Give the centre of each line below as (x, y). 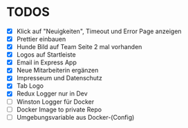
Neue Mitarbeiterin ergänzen (57, 71)
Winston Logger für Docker (55, 102)
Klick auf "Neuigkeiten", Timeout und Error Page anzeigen (99, 31)
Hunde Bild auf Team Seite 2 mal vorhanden (79, 47)
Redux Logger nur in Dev (52, 93)
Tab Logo (30, 86)
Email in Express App (46, 62)
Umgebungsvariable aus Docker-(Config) (75, 117)
